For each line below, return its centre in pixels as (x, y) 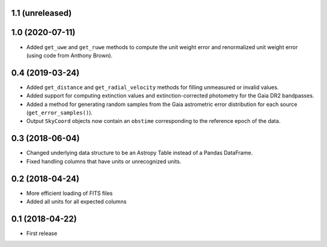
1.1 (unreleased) (41, 13)
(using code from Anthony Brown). (70, 55)
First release (42, 233)
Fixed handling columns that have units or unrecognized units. (104, 161)
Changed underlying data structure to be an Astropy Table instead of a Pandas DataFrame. (140, 153)
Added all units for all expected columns (77, 201)
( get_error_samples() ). (60, 113)
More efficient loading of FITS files (70, 193)
